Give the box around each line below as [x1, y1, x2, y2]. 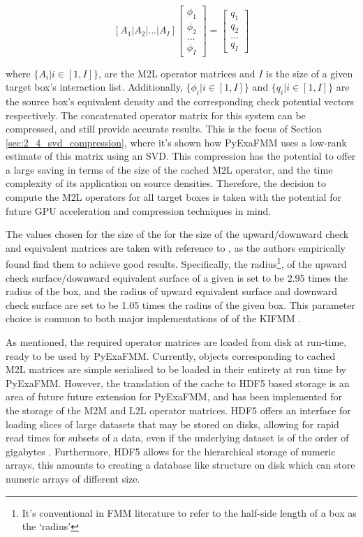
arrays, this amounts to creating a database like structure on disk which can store [6, 457, 355, 472]
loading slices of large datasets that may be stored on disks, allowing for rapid [6, 416, 339, 431]
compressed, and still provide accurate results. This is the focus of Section [6, 121, 323, 136]
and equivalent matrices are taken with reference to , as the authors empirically [6, 240, 346, 255]
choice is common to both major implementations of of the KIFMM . [6, 311, 302, 326]
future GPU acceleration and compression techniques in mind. [6, 203, 272, 218]
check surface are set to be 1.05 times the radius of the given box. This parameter [6, 297, 356, 312]
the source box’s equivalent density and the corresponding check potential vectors [6, 93, 355, 108]
